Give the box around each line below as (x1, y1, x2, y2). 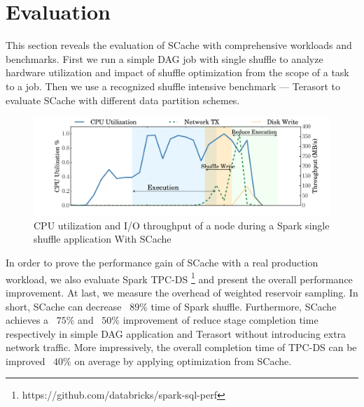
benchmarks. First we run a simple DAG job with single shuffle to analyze (6, 51, 323, 66)
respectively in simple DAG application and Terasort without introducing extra (6, 326, 346, 341)
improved (6, 353, 45, 368)
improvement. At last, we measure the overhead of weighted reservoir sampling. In (6, 285, 358, 299)
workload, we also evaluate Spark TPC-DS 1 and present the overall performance (6, 269, 353, 286)
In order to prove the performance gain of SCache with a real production (6, 255, 318, 270)
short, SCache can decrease (6, 299, 122, 313)
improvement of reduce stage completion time (122, 313, 318, 327)
